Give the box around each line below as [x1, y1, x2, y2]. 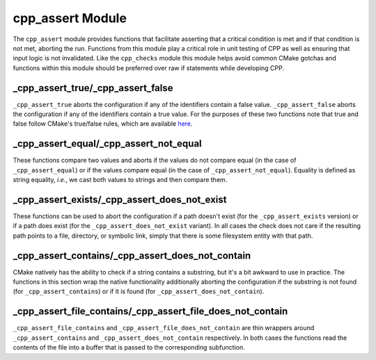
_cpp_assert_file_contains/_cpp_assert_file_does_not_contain [13, 306, 288, 318]
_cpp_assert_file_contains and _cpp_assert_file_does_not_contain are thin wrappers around [13, 324, 315, 332]
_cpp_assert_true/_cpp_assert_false [13, 82, 173, 94]
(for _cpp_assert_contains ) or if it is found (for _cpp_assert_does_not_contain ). [13, 287, 265, 295]
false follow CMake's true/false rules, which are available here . [13, 120, 193, 128]
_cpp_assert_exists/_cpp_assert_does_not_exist [13, 193, 227, 205]
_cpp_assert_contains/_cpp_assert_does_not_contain [13, 249, 251, 261]
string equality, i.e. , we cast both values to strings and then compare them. [13, 176, 228, 184]
